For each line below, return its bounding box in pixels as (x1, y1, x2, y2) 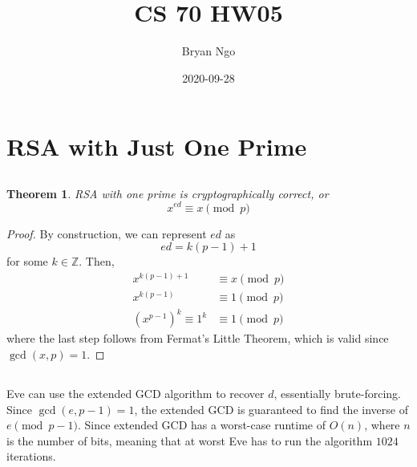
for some (6, 253, 48, 270)
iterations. (6, 448, 56, 465)
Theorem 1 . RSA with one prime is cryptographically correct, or (6, 185, 329, 201)
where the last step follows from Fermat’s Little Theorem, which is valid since (6, 330, 389, 347)
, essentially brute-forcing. (273, 384, 401, 401)
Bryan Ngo (181, 43, 236, 59)
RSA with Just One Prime (6, 130, 307, 163)
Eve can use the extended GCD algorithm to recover (6, 384, 265, 401)
